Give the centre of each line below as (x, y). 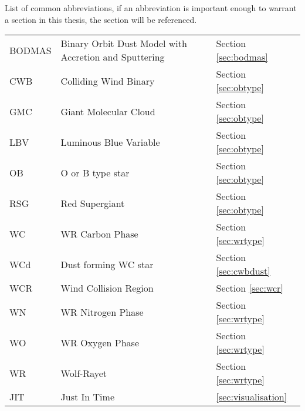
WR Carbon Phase (99, 233)
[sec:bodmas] (242, 57)
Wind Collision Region (107, 288)
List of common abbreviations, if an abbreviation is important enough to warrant (151, 8)
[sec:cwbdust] (243, 271)
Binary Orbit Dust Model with (124, 44)
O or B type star (95, 172)
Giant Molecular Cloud (108, 111)
